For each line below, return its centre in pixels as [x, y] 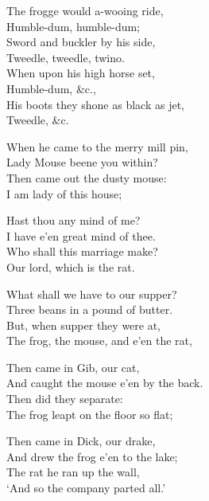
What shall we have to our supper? [92, 294]
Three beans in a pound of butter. [90, 309]
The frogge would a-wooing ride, [85, 10]
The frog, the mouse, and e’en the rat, [99, 341]
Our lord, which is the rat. [71, 266]
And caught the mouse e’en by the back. [105, 383]
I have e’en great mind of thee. [81, 235]
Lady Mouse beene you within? [82, 162]
